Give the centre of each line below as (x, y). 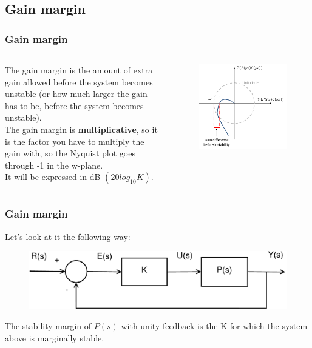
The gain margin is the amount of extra (79, 70)
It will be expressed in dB (53, 177)
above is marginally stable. (55, 337)
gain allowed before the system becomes (79, 82)
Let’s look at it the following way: (68, 236)
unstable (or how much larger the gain (76, 94)
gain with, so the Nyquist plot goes (70, 153)
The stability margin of (48, 326)
